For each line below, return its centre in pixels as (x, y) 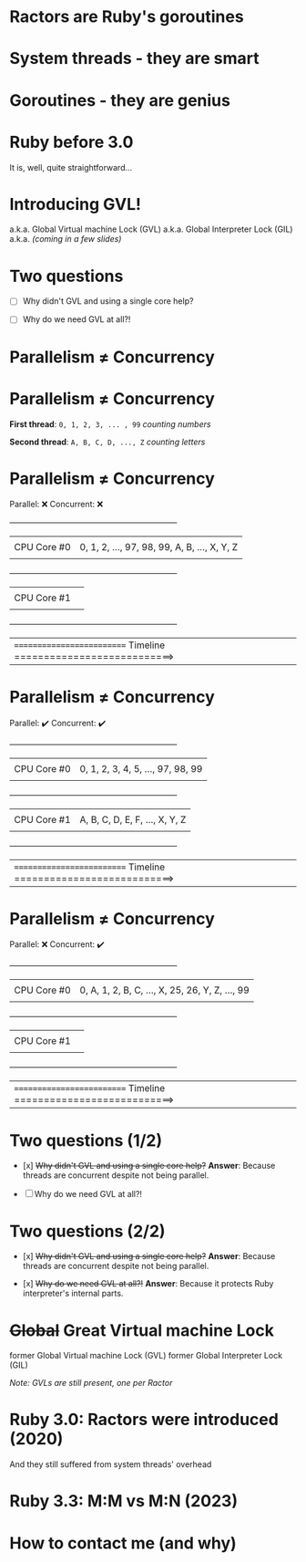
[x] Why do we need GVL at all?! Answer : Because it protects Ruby (148, 1284)
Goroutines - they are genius (120, 100)
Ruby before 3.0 (71, 142)
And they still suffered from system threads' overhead (111, 1464)
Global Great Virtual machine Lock (142, 1330)
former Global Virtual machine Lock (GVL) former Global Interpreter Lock (146, 1356)
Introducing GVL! (75, 204)
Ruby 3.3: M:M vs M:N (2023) (124, 1501)
